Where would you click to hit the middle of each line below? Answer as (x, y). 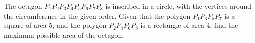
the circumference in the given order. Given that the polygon (97, 15)
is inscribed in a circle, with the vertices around (178, 6)
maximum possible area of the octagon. (64, 34)
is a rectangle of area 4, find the (189, 25)
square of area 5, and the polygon (55, 25)
